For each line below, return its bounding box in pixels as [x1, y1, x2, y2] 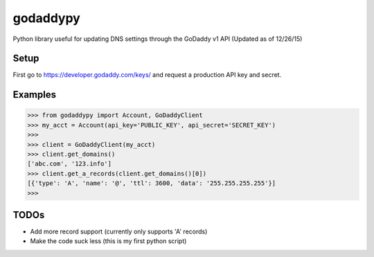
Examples [12, 89, 57, 100]
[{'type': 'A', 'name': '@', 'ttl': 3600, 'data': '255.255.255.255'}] [27, 179, 276, 187]
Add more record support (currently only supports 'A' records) [30, 227, 208, 236]
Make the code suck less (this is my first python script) [30, 237, 187, 245]
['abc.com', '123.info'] [27, 160, 112, 168]
